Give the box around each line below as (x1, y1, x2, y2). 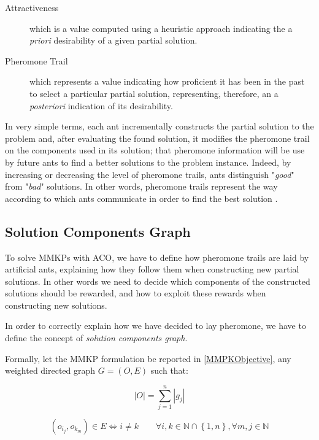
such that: (150, 364, 188, 377)
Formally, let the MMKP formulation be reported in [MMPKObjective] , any (5, 352, 291, 365)
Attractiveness (5, 1, 59, 14)
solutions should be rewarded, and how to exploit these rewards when (5, 287, 266, 299)
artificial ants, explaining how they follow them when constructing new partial (5, 263, 299, 276)
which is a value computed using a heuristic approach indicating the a (29, 21, 293, 34)
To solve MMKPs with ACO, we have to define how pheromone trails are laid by (5, 250, 309, 263)
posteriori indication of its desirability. (29, 99, 173, 112)
